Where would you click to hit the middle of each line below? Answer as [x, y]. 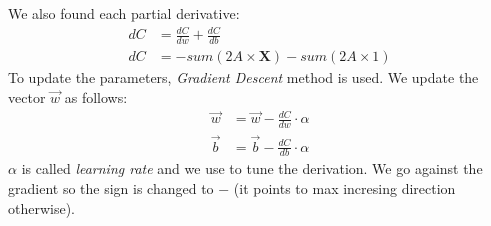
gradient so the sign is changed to [111, 187]
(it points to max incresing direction [344, 187]
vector [27, 96]
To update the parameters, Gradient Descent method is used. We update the [243, 77]
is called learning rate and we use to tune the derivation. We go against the [252, 168]
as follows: [96, 96]
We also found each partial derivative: [124, 13]
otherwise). [42, 207]
